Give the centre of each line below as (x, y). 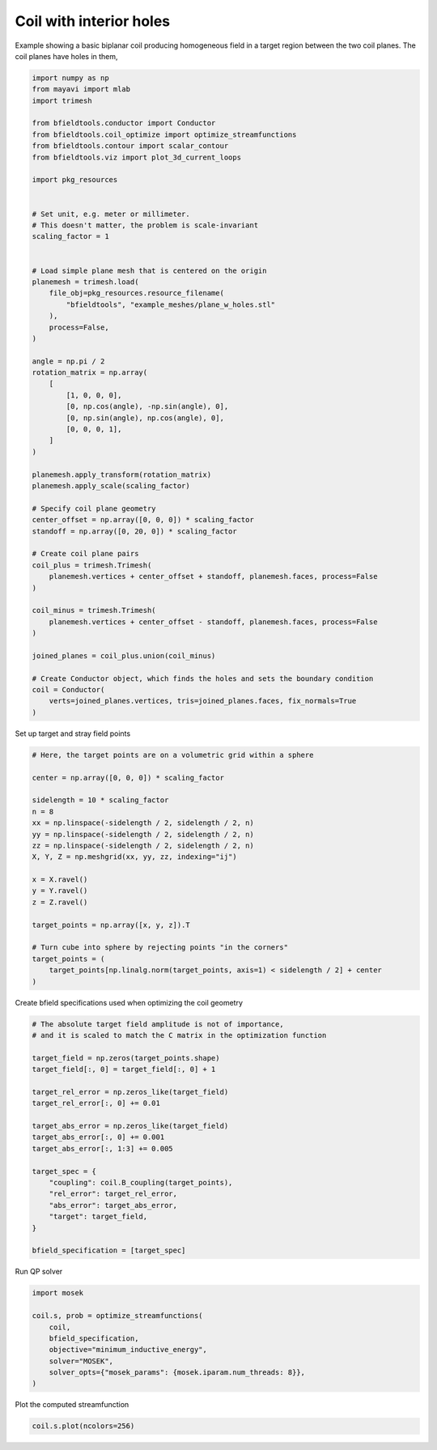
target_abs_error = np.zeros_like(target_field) (130, 1126)
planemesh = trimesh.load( (85, 282)
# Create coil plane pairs (85, 554)
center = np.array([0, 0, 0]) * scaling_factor (128, 778)
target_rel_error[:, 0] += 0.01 (96, 1103)
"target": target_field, (98, 1217)
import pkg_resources (75, 180)
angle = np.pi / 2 (68, 361)
